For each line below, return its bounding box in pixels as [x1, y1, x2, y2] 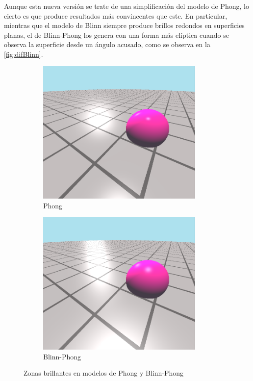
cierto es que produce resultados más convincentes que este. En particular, [4, 10, 228, 21]
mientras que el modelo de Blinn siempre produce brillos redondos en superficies [4, 20, 245, 30]
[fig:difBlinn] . [4, 49, 43, 59]
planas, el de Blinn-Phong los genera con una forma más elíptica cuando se [4, 29, 229, 40]
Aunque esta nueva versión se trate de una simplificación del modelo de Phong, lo [4, 1, 249, 11]
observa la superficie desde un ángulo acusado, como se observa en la [4, 39, 210, 50]
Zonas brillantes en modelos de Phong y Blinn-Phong [24, 368, 183, 378]
